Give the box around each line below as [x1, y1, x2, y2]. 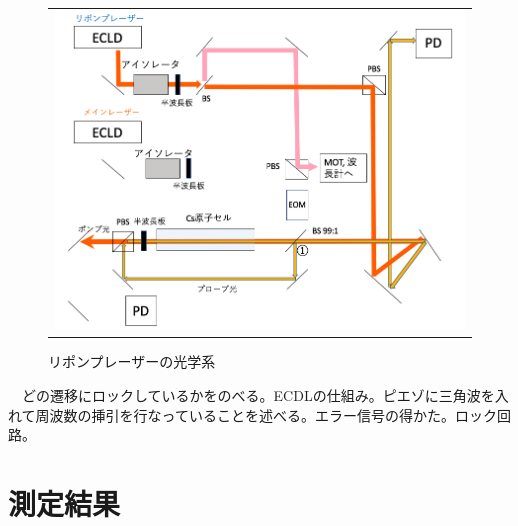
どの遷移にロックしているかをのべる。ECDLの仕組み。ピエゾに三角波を [21, 384, 495, 405]
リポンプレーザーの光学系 [48, 351, 216, 372]
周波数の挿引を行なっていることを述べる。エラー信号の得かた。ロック [35, 404, 497, 425]
